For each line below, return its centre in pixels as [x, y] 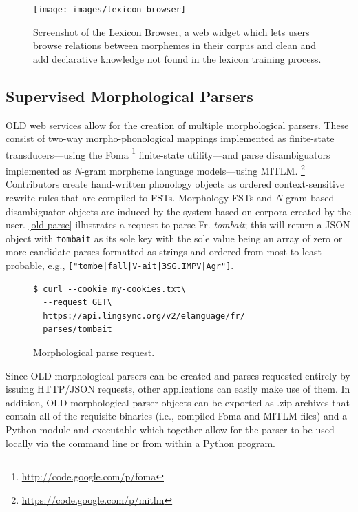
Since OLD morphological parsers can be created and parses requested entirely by [178, 375]
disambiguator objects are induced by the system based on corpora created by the [178, 211]
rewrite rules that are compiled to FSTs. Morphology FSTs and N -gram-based [170, 197]
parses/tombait [77, 329]
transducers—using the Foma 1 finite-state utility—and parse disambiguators [168, 153]
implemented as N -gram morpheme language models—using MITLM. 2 [155, 169]
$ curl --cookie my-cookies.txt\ [109, 289]
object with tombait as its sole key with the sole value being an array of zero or [174, 238]
